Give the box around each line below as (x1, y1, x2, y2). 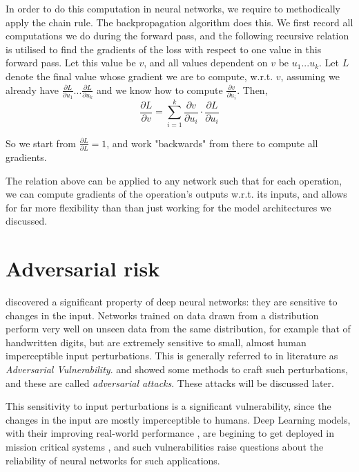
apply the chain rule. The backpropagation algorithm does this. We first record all (6, 15, 353, 29)
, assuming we (280, 68, 340, 83)
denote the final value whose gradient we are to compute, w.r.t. (6, 68, 273, 83)
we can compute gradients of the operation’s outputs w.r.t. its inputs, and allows (6, 187, 347, 201)
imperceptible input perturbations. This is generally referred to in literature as (6, 348, 338, 363)
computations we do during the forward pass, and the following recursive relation (6, 28, 349, 43)
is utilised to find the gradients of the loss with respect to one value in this (6, 41, 322, 56)
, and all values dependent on (144, 55, 268, 70)
